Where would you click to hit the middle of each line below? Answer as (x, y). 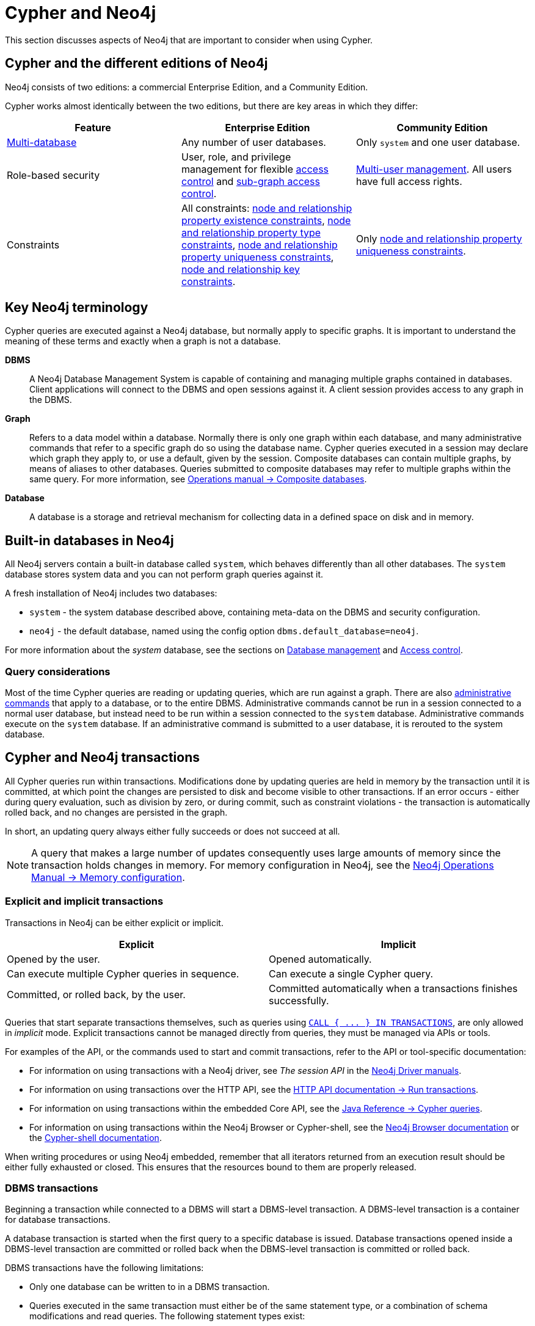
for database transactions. (58, 1220)
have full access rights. (409, 181)
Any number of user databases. (253, 142)
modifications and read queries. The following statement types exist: (167, 1316)
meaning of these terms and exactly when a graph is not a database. (143, 341)
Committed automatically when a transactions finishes (393, 988)
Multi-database (42, 142)
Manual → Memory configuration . (108, 877)
